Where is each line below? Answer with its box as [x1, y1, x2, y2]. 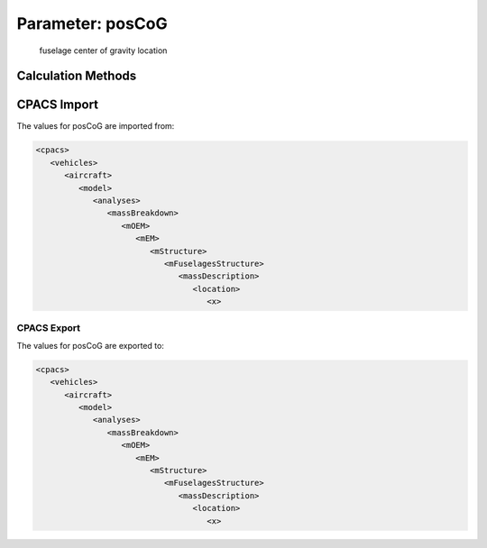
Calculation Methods [16, 68, 137, 84]
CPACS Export [16, 321, 81, 333]
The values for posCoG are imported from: [16, 121, 175, 132]
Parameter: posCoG [16, 14, 168, 33]
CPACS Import [16, 97, 99, 113]
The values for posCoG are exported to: [16, 340, 164, 351]
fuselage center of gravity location [39, 45, 168, 56]
